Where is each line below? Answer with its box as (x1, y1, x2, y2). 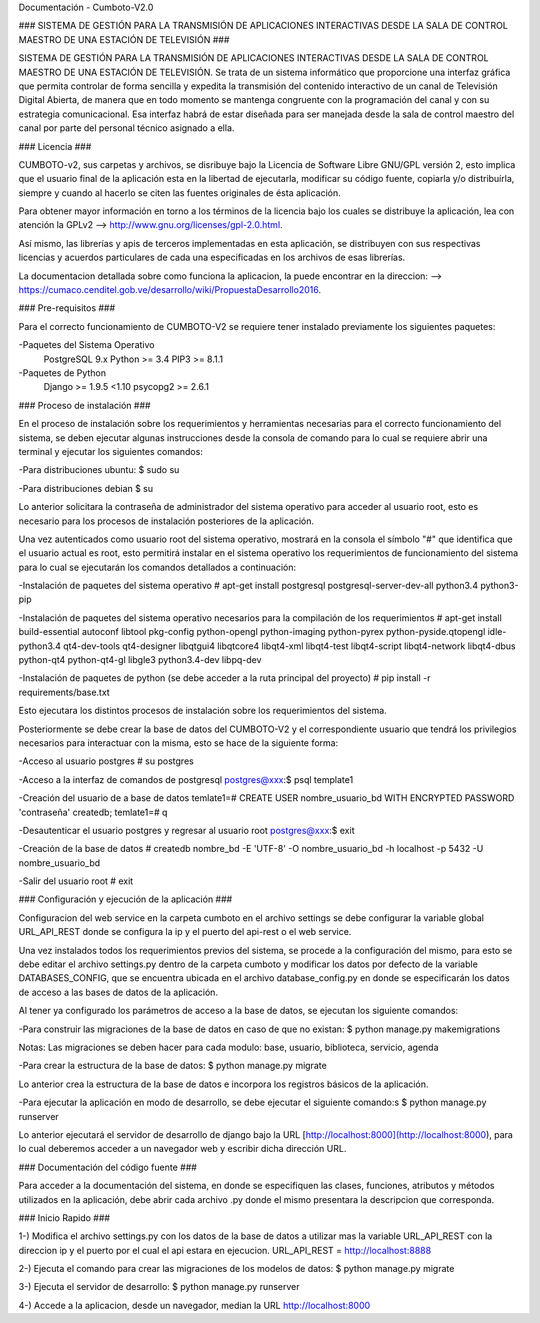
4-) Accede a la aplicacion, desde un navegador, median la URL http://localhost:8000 (18, 1299, 371, 1311)
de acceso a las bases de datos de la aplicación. (18, 986, 219, 998)
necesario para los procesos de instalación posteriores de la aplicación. (18, 515, 315, 527)
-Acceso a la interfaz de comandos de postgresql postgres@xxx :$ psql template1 (18, 773, 354, 785)
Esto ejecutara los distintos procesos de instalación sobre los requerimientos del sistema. (18, 705, 387, 717)
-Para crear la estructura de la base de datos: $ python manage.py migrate (18, 1060, 327, 1072)
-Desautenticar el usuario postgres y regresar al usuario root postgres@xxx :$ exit (18, 824, 355, 836)
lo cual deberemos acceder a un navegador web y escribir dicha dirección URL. (18, 1143, 347, 1155)
